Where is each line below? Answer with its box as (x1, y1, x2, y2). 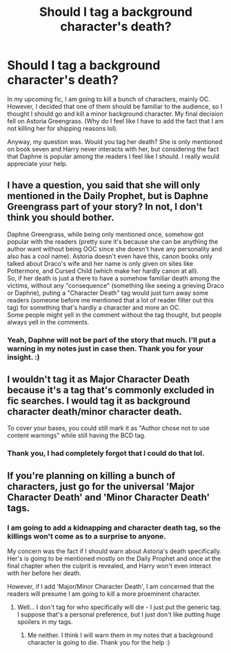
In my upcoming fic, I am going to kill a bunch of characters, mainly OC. (7, 94, 210, 103)
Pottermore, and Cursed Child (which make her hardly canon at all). (7, 267, 199, 275)
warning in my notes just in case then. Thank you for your (7, 344, 203, 353)
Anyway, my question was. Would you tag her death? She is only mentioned (7, 137, 223, 145)
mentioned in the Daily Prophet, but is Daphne (7, 190, 209, 202)
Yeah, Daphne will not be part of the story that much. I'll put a (7, 335, 217, 344)
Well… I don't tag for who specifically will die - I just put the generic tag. (17, 603, 222, 612)
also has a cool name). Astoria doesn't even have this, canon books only (7, 252, 213, 260)
